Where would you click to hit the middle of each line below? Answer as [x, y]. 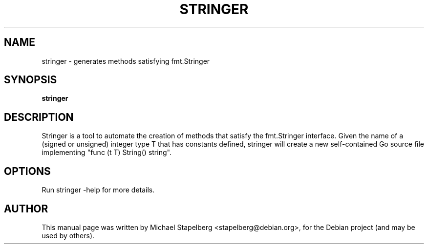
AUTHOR [26, 209]
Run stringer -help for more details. [98, 190]
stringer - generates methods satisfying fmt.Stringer [126, 61]
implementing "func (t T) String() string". [107, 153]
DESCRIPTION [39, 117]
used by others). [68, 235]
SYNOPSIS [31, 80]
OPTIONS [27, 171]
